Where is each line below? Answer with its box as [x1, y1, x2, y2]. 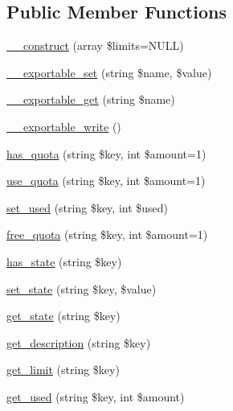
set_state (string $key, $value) [6, 280, 157, 297]
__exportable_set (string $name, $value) [6, 64, 212, 80]
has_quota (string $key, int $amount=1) [6, 145, 206, 162]
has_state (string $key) [6, 253, 122, 269]
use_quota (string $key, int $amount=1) [6, 172, 206, 189]
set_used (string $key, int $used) [6, 199, 169, 216]
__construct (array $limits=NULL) [6, 37, 184, 54]
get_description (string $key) [6, 334, 151, 351]
